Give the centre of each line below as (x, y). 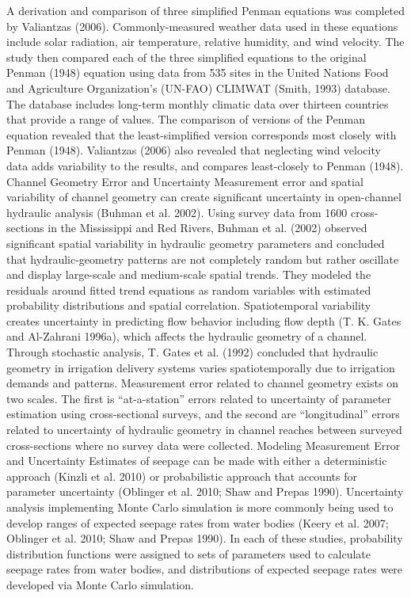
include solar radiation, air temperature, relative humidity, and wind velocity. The (205, 42)
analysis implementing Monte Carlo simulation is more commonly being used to (200, 507)
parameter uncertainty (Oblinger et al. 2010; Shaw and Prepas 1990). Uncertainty (205, 491)
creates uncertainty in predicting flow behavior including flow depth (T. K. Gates (204, 320)
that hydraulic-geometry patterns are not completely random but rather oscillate (203, 259)
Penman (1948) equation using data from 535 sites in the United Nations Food (198, 72)
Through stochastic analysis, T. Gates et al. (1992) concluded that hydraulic (192, 352)
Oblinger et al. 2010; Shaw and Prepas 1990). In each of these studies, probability (205, 538)
